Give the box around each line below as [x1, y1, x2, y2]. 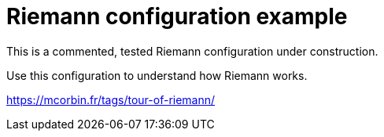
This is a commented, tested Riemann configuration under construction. [6, 44, 378, 58]
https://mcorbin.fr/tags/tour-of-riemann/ [6, 92, 216, 106]
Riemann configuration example [6, 3, 348, 30]
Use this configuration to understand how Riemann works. [6, 68, 308, 82]
